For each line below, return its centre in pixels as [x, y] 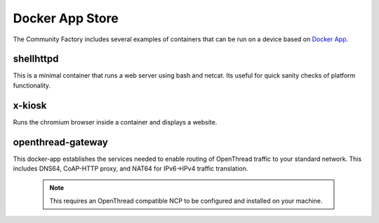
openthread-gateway [60, 142]
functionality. [32, 85]
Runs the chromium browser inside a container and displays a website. [115, 122]
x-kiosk [30, 105]
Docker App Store [66, 18]
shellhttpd [36, 59]
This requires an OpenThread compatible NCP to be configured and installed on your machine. [186, 201]
